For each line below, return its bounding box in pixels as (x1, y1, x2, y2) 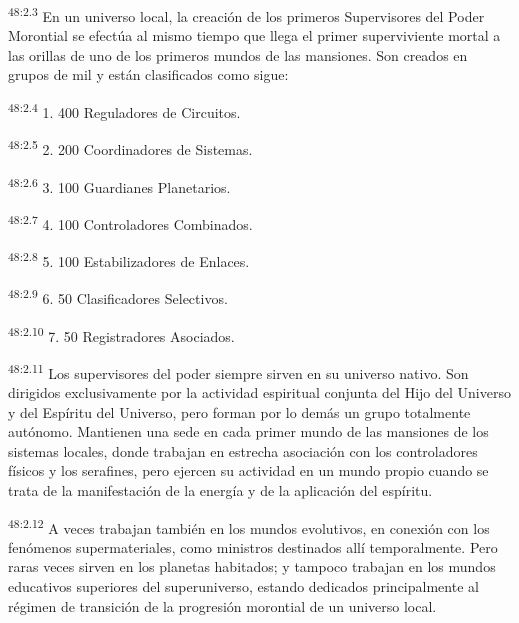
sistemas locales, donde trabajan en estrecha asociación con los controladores (8, 440, 478, 461)
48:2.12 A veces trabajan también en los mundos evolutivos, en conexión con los (8, 514, 490, 538)
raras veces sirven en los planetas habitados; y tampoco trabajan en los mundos (8, 556, 496, 577)
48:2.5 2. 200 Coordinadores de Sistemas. (8, 136, 253, 159)
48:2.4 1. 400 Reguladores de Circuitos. (8, 99, 241, 122)
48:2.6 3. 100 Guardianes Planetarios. (8, 173, 231, 197)
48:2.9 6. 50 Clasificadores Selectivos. (8, 285, 228, 308)
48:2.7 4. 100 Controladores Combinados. (8, 210, 253, 234)
